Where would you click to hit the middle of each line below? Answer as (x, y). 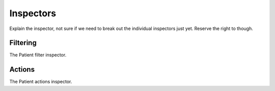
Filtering (23, 43)
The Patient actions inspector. (41, 82)
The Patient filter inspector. (38, 55)
